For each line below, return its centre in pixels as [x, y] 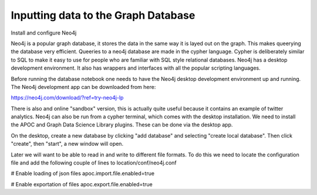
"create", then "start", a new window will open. [67, 144]
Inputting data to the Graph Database [103, 15]
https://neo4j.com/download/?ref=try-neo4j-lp [67, 98]
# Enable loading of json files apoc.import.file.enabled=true [83, 173]
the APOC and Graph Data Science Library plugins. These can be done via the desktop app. [122, 125]
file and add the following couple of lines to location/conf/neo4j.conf [94, 163]
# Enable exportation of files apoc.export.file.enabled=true [82, 184]
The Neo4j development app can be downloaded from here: [83, 87]
